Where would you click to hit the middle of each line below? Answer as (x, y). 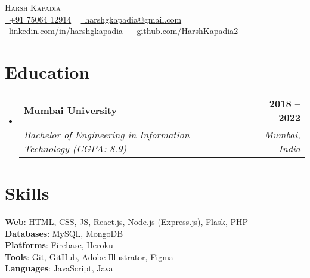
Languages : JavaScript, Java (59, 268)
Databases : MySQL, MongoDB (64, 233)
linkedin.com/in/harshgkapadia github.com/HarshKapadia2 (123, 31)
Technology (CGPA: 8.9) (75, 148)
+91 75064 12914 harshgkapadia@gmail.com (95, 19)
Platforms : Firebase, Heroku (59, 245)
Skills (27, 193)
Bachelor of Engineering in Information (106, 134)
